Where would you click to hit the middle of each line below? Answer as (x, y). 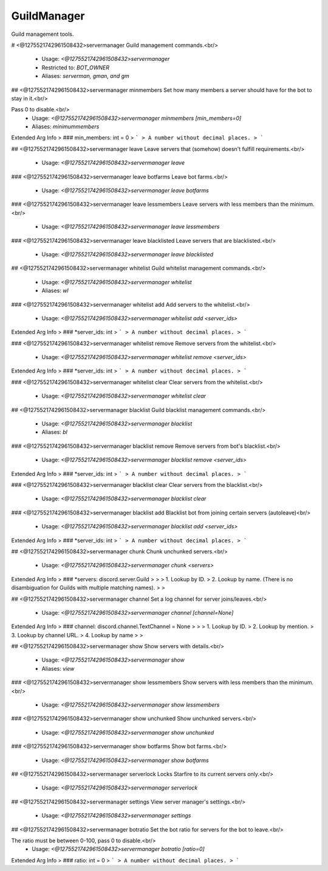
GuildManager (48, 16)
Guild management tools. (43, 34)
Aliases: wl (55, 291)
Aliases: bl (55, 432)
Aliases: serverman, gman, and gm (86, 76)
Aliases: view (58, 668)
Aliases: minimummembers (66, 127)
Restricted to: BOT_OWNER (75, 68)
